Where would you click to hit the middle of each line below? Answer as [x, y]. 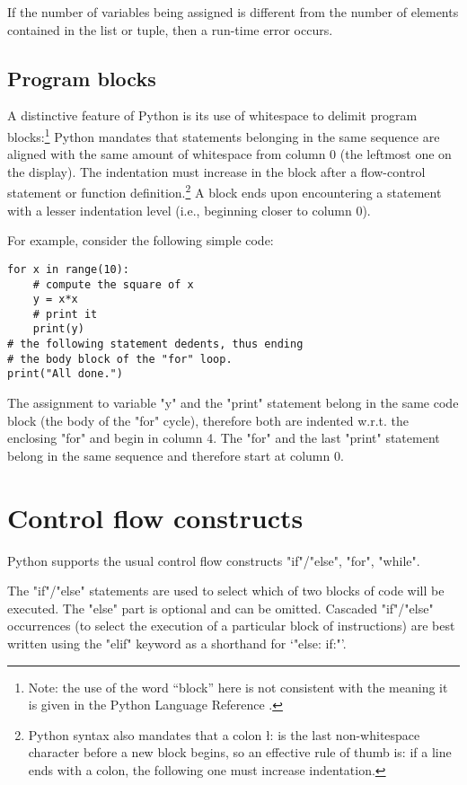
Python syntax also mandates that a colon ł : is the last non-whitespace [224, 734]
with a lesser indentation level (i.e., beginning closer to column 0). [189, 210]
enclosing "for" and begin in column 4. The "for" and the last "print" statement [224, 438]
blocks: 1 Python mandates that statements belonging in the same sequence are [224, 135]
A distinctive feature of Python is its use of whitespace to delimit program [212, 115]
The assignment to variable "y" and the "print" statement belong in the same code [233, 403]
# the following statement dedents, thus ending [155, 344]
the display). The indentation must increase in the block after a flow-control [216, 171]
